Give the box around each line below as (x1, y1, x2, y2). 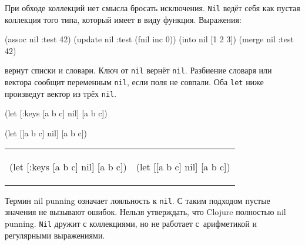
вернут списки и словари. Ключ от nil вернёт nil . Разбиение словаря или (5, 64, 272, 76)
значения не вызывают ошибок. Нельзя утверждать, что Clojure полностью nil (5, 206, 286, 218)
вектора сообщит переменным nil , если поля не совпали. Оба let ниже (5, 76, 264, 88)
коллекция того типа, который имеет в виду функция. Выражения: (5, 13, 242, 25)
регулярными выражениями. (5, 229, 105, 241)
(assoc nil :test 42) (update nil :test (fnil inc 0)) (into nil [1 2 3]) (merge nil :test (5, 33, 294, 45)
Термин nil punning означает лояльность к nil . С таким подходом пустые (5, 194, 270, 206)
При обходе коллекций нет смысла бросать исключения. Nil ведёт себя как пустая (5, 2, 300, 14)
